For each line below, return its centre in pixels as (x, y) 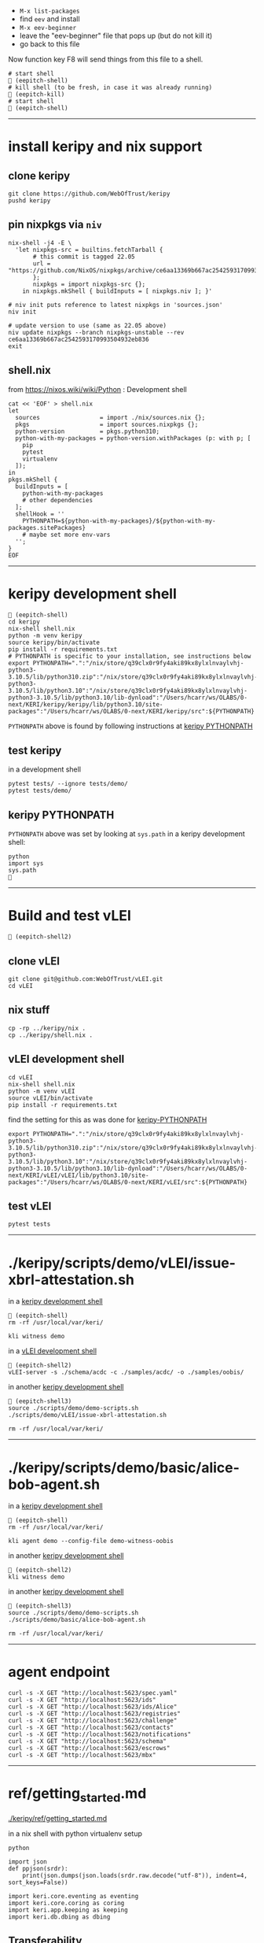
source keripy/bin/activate (54, 642)
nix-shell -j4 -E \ (40, 242)
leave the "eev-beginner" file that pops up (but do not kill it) (116, 35)
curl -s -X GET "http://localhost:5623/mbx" (82, 1755)
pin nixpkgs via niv (55, 225)
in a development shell (44, 769)
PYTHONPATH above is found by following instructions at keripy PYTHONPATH (130, 726)
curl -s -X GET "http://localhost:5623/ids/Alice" (93, 1707)
